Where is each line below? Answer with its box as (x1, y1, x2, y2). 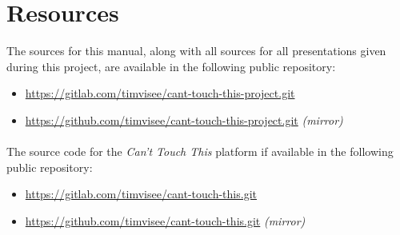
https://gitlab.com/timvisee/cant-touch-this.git (25, 185, 257, 202)
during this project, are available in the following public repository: (6, 58, 336, 74)
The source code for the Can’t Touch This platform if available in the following (6, 143, 394, 160)
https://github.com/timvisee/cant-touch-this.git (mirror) (25, 212, 306, 229)
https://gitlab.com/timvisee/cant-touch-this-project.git (25, 85, 295, 102)
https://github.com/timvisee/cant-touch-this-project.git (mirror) (25, 111, 343, 128)
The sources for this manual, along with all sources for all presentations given (6, 42, 386, 59)
